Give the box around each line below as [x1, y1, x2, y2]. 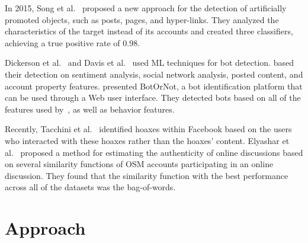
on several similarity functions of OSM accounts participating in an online [5, 158, 274, 170]
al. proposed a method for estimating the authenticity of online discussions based [5, 146, 303, 158]
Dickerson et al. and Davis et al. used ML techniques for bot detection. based [5, 56, 294, 69]
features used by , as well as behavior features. [5, 103, 175, 115]
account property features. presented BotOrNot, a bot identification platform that [5, 79, 303, 92]
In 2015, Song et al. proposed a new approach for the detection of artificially [5, 2, 287, 14]
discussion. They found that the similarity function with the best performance [5, 169, 288, 181]
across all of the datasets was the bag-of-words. [5, 181, 176, 193]
